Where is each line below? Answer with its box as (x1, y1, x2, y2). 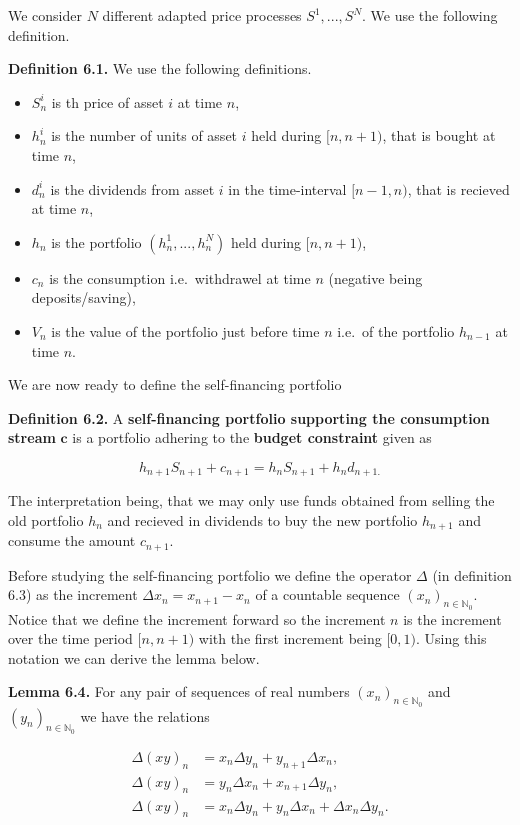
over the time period (8, 628, 133, 649)
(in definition (432, 564, 512, 585)
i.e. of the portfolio (337, 320, 455, 341)
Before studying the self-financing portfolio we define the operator (8, 564, 412, 585)
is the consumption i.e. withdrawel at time (49, 267, 311, 288)
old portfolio (8, 509, 84, 530)
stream (8, 427, 56, 448)
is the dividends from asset (50, 178, 215, 199)
